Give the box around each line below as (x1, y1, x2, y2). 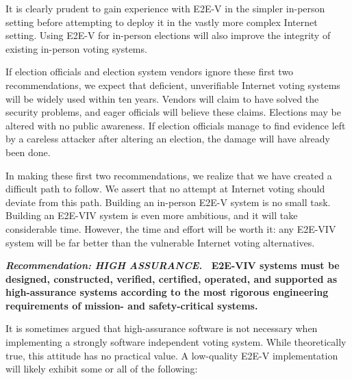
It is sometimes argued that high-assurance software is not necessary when (5, 321, 318, 335)
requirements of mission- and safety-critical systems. (5, 298, 258, 312)
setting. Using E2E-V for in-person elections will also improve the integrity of (5, 28, 331, 42)
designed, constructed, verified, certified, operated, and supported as (5, 271, 338, 286)
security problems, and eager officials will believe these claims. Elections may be (5, 105, 341, 119)
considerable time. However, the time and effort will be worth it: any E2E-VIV (5, 221, 336, 236)
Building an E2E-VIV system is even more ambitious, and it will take (5, 208, 298, 223)
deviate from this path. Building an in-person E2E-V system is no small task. (5, 194, 331, 209)
